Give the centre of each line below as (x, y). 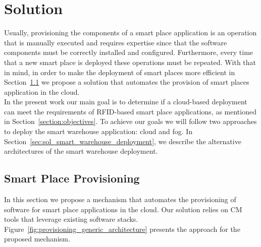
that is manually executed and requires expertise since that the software (116, 42)
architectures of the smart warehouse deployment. (81, 151)
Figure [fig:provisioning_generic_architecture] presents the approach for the (122, 229)
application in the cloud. (42, 91)
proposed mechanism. (37, 239)
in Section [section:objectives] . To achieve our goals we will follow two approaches (130, 121)
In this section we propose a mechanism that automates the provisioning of (120, 199)
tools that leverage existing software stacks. (71, 219)
